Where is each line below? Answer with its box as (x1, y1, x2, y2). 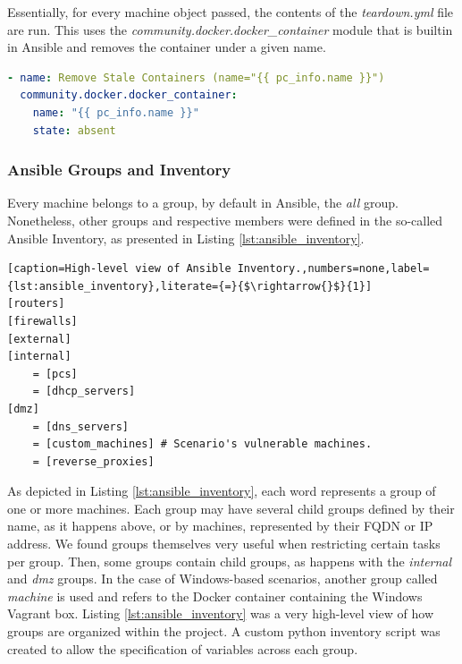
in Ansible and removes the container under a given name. (7, 38, 326, 56)
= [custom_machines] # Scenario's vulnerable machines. (32, 438, 373, 451)
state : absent (32, 123, 116, 137)
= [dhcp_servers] (32, 385, 136, 398)
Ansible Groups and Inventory (7, 158, 231, 181)
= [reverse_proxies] (32, 455, 155, 468)
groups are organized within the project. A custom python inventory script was (7, 622, 441, 641)
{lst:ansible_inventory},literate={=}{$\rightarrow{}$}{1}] (7, 279, 373, 293)
